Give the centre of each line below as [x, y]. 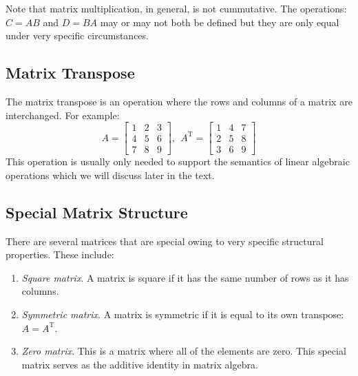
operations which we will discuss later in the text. [110, 175]
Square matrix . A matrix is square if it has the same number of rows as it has [185, 277]
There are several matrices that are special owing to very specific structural [165, 241]
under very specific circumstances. [77, 35]
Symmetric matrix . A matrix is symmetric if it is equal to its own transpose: [183, 314]
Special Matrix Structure [97, 212]
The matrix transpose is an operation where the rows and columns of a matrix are [179, 101]
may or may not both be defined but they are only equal [220, 22]
